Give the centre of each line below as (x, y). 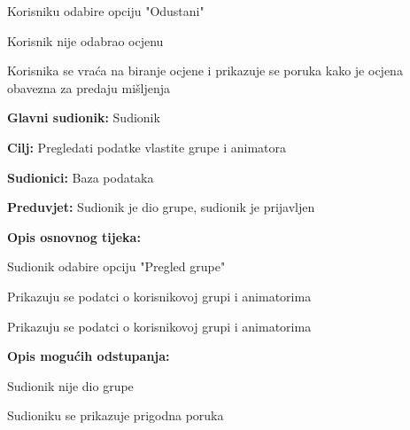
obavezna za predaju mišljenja (89, 87)
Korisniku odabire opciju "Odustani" (106, 11)
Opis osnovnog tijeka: (74, 236)
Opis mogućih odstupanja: (89, 356)
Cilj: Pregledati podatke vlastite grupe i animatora (147, 147)
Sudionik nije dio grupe (70, 385)
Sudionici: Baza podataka (81, 177)
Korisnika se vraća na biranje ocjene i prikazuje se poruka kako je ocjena (205, 70)
